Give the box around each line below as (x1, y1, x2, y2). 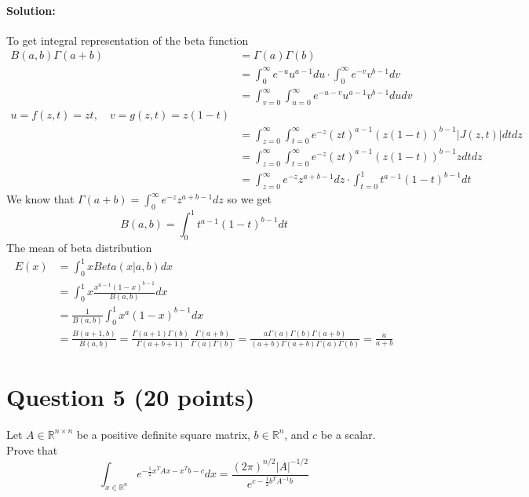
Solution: (6, 2, 56, 18)
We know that (6, 191, 75, 207)
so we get (227, 191, 272, 207)
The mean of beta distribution (6, 239, 152, 256)
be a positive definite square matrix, (76, 426, 250, 442)
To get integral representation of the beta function (6, 31, 249, 48)
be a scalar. (320, 426, 376, 442)
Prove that (6, 441, 58, 458)
